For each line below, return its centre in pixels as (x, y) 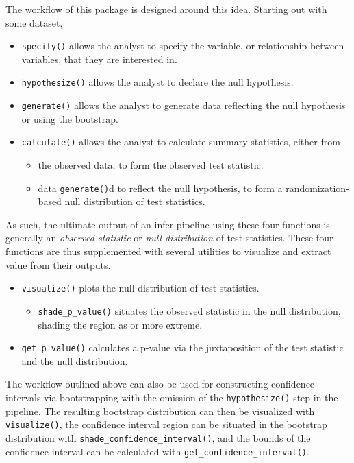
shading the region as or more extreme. (120, 324)
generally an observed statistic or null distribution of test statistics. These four (169, 238)
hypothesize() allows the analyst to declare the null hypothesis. (157, 82)
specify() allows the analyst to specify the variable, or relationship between (183, 46)
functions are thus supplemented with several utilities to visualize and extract (168, 251)
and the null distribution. (75, 360)
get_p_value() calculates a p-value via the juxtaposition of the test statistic (182, 347)
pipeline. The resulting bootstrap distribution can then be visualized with (160, 411)
